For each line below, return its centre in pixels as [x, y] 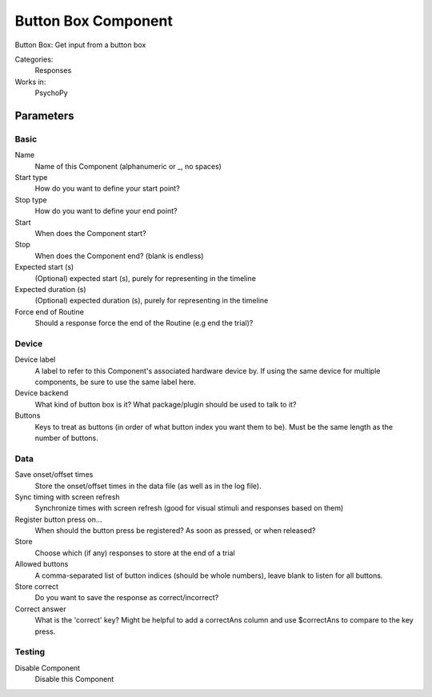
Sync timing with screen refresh [67, 497]
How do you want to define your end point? [106, 211]
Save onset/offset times [54, 475]
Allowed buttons [42, 564]
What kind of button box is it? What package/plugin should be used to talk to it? [166, 404]
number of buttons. [67, 438]
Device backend [42, 393]
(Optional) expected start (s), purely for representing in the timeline [145, 278]
